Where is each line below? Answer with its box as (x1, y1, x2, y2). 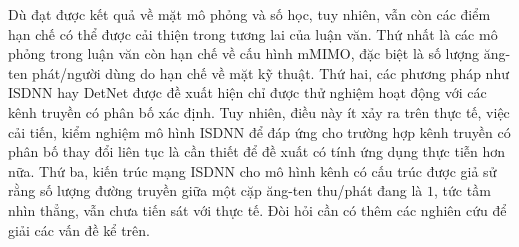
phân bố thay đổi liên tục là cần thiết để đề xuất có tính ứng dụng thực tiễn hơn (8, 141, 506, 162)
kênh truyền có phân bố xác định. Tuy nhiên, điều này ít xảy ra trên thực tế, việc (8, 101, 510, 122)
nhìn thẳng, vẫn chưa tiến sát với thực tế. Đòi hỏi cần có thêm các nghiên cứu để (8, 199, 507, 220)
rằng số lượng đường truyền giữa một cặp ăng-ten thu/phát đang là (8, 180, 423, 201)
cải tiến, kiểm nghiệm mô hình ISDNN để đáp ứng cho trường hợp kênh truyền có (8, 121, 511, 142)
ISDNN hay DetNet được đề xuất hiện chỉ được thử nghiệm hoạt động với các (8, 82, 487, 103)
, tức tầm (434, 180, 491, 201)
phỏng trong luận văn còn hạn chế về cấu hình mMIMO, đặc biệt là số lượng (8, 43, 480, 64)
